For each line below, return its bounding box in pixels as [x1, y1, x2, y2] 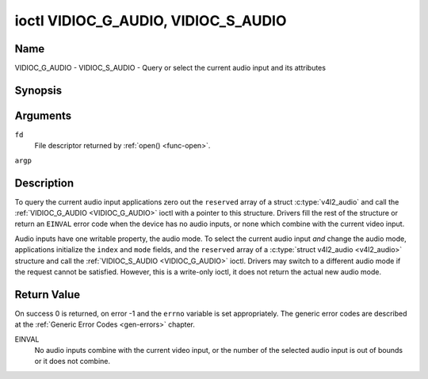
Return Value [14, 288, 81, 301]
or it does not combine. [34, 357, 111, 366]
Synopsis [14, 83, 63, 97]
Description [14, 176, 75, 189]
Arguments [14, 109, 72, 122]
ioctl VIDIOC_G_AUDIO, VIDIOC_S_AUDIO [14, 12, 287, 29]
